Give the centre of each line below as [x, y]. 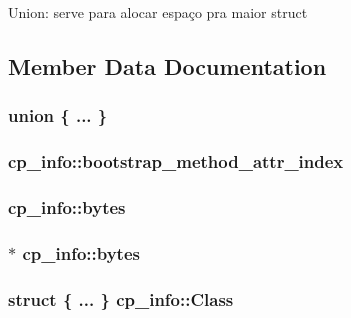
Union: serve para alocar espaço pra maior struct [158, 12]
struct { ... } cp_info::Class [121, 298]
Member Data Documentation [167, 65]
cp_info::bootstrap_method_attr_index [176, 161]
